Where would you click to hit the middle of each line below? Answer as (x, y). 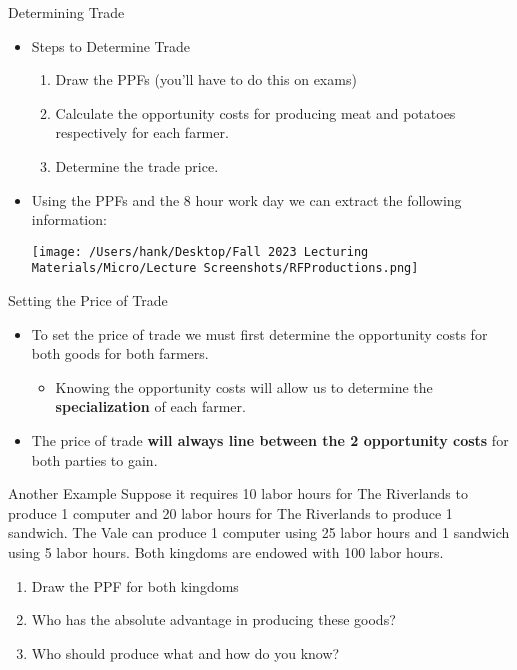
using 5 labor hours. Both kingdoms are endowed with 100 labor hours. (226, 552)
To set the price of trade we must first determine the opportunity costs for (259, 333)
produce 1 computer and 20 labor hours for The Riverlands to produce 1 (230, 512)
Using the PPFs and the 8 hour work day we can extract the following (246, 199)
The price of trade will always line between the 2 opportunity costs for (270, 440)
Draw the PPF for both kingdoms (135, 585)
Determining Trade (66, 12)
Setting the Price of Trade (88, 300)
